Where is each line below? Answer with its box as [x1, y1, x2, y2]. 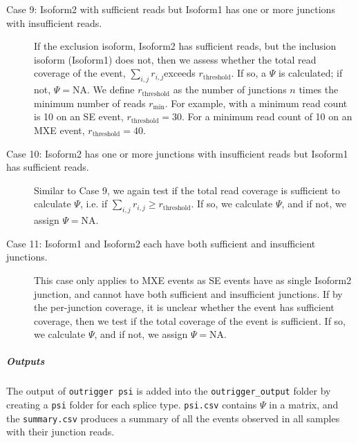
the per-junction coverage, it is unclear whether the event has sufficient [34, 300, 335, 314]
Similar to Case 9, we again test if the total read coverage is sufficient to [34, 182, 340, 197]
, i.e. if [79, 196, 108, 211]
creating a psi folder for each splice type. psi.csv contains [6, 397, 257, 412]
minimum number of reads [34, 95, 146, 110]
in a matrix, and [269, 397, 339, 412]
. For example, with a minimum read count [164, 95, 348, 110]
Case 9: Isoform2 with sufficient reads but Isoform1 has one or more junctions [6, 2, 335, 16]
